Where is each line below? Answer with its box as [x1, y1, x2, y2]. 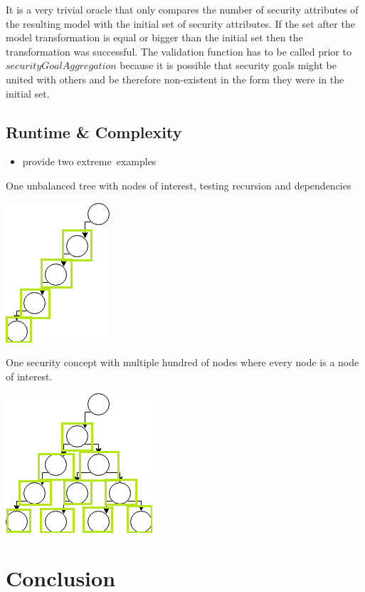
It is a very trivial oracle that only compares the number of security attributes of [6, 2, 359, 16]
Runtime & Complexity [6, 120, 182, 142]
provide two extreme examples [22, 154, 157, 169]
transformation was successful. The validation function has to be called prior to [6, 43, 351, 58]
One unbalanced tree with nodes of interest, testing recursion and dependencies [6, 177, 351, 192]
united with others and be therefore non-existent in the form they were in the [6, 71, 344, 86]
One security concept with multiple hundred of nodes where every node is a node [6, 355, 359, 370]
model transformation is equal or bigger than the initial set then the [6, 30, 303, 45]
